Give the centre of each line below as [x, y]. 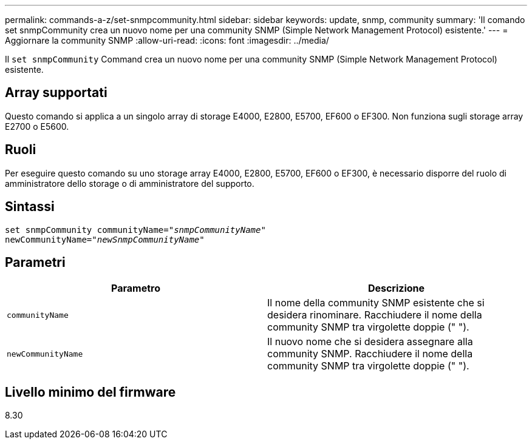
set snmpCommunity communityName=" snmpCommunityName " [135, 230]
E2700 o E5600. [37, 126]
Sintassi [30, 207]
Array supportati [56, 93]
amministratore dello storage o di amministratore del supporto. [130, 183]
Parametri [35, 262]
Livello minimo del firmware [90, 392]
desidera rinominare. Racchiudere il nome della [375, 315]
